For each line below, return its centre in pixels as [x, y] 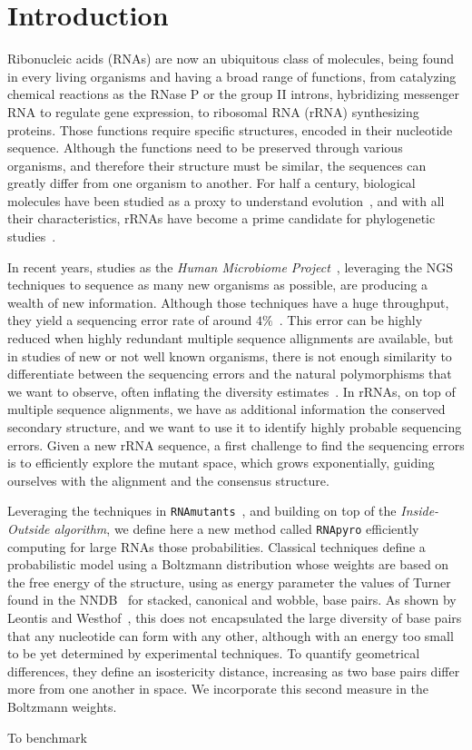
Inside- [420, 511]
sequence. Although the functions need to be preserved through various [205, 148]
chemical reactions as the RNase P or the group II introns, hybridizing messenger [234, 94]
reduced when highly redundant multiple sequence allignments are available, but [231, 338]
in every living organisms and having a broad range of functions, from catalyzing [232, 76]
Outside [29, 529]
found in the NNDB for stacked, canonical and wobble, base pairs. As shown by [232, 600]
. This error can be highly [351, 320]
